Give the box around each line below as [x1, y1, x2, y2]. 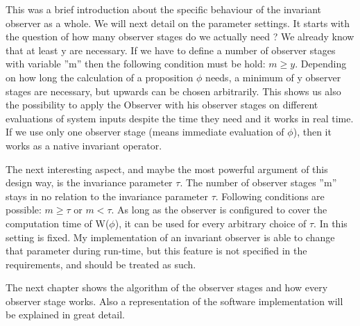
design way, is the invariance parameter [6, 175, 173, 190]
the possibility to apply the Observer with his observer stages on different [6, 97, 318, 112]
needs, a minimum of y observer [205, 70, 341, 84]
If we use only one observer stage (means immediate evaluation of [6, 124, 284, 139]
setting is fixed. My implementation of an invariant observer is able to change [6, 229, 335, 244]
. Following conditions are [215, 188, 325, 203]
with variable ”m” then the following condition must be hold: [6, 56, 266, 71]
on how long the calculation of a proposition [6, 70, 194, 84]
